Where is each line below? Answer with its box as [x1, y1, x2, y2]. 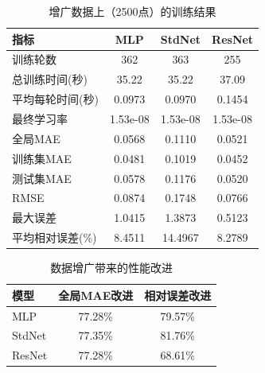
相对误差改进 [144, 286, 212, 303]
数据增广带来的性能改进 [50, 259, 173, 276]
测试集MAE [12, 169, 72, 186]
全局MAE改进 [58, 286, 134, 303]
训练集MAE [12, 150, 72, 166]
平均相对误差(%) [12, 229, 97, 246]
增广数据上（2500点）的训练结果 [49, 3, 216, 19]
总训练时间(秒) [12, 71, 88, 87]
